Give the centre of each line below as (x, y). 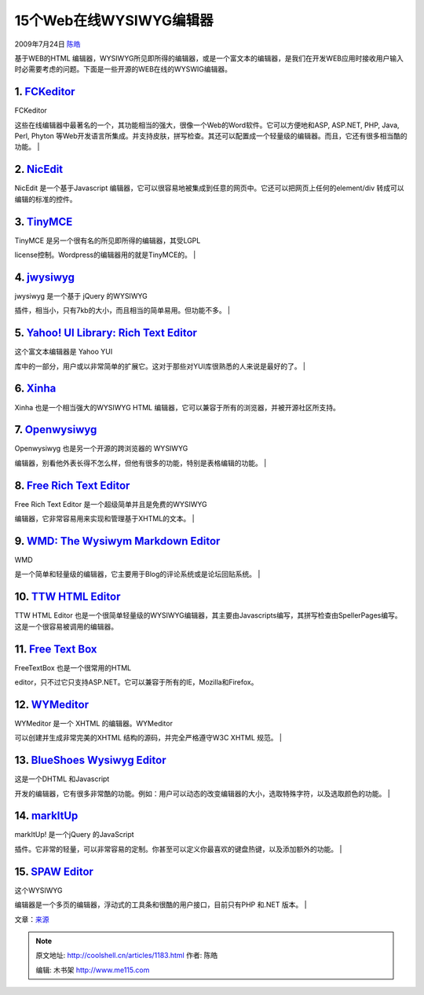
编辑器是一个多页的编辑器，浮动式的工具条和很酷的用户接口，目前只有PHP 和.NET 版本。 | (161, 905)
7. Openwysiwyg (56, 430)
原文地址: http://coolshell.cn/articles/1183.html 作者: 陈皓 (127, 956)
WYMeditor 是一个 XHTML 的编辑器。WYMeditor (93, 723)
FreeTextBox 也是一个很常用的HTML (73, 667)
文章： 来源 (32, 919)
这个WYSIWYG (38, 890)
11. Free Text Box (56, 649)
